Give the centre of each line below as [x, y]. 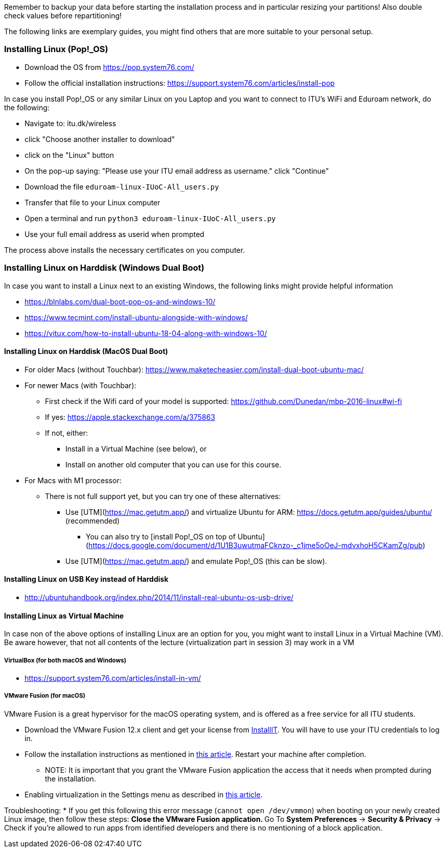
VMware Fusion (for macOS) [45, 696]
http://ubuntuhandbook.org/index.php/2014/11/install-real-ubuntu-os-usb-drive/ [159, 597]
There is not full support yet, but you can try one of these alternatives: [163, 496]
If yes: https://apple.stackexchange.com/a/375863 [130, 417]
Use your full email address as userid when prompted [114, 234]
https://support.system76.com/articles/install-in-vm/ [113, 678]
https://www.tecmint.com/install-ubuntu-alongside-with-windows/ [136, 317]
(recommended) [93, 520]
